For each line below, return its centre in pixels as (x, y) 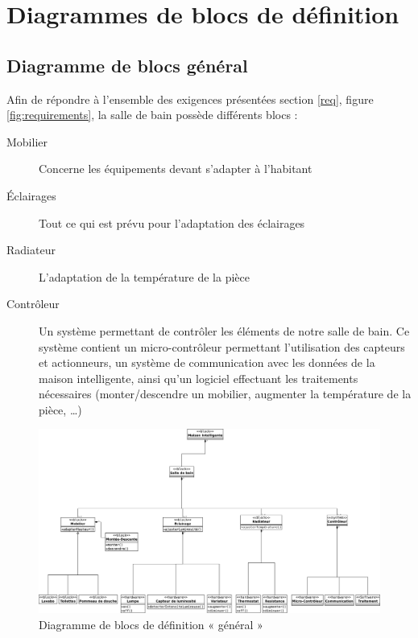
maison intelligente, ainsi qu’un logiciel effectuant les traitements (199, 378)
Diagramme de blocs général (127, 65)
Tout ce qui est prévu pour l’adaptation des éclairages (172, 222)
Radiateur (31, 250)
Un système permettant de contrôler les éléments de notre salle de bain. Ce (224, 330)
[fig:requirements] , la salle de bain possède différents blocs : (152, 115)
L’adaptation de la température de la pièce (144, 276)
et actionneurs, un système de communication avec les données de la (207, 362)
